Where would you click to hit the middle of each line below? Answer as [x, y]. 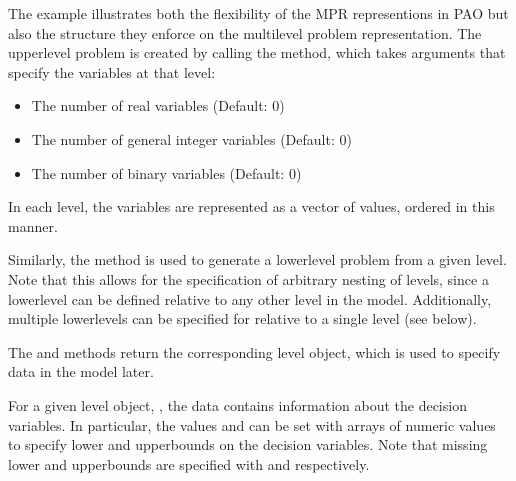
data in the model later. [81, 371]
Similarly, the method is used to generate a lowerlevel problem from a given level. [257, 259]
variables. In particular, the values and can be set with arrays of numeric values [252, 424]
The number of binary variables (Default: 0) [166, 172]
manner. [33, 225]
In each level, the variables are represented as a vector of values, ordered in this [251, 206]
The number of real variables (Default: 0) [158, 105]
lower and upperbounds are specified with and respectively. [189, 463]
